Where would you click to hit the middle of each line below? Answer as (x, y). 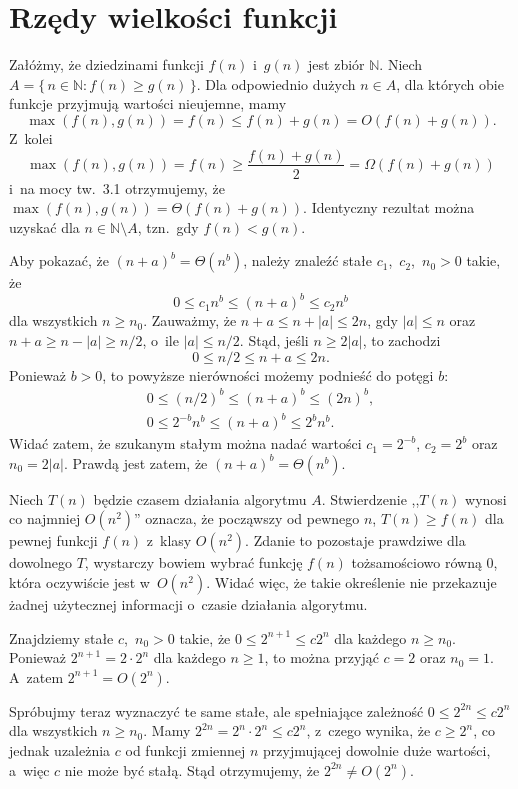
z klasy (169, 540)
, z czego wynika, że (368, 730)
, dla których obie (450, 83)
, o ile (160, 340)
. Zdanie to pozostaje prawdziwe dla (355, 540)
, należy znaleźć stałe (307, 260)
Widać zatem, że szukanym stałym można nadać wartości (185, 443)
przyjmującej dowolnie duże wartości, (377, 750)
